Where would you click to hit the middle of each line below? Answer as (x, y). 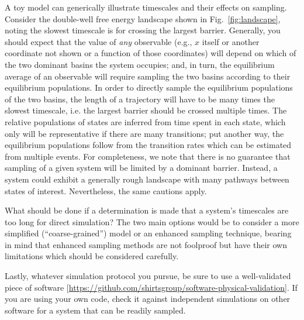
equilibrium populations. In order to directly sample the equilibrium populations (149, 87)
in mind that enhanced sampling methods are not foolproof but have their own (146, 244)
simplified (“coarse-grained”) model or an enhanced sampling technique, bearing (148, 233)
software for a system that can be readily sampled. (95, 310)
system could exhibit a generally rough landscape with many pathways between (147, 179)
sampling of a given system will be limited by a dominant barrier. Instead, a (141, 168)
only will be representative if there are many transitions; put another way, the (144, 133)
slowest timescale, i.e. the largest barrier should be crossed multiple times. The (146, 110)
